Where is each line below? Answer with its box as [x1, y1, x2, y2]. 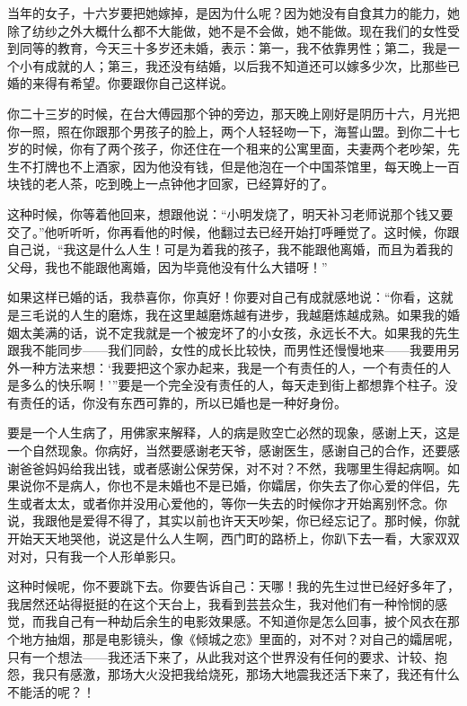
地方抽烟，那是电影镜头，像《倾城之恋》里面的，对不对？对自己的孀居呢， [19, 630, 460, 648]
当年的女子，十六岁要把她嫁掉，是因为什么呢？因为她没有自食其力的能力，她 [7, 4, 460, 22]
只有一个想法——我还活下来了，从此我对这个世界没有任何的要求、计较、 [7, 647, 435, 666]
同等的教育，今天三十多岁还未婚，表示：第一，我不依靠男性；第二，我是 [19, 39, 447, 57]
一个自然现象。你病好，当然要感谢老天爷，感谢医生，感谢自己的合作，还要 [7, 441, 447, 460]
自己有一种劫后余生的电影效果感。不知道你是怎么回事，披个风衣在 [57, 612, 447, 631]
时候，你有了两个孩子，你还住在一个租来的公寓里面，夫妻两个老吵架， [31, 139, 447, 158]
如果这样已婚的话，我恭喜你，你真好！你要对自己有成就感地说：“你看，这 [7, 287, 441, 306]
